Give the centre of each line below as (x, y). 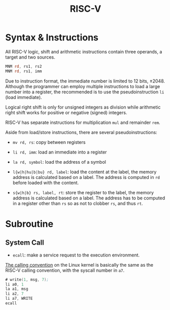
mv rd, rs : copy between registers (49, 142)
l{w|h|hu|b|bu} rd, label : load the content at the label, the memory (84, 172)
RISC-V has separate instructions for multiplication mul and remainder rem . (83, 122)
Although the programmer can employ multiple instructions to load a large (83, 86)
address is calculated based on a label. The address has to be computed (89, 198)
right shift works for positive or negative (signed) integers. (66, 112)
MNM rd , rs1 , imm (24, 71)
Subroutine (29, 224)
